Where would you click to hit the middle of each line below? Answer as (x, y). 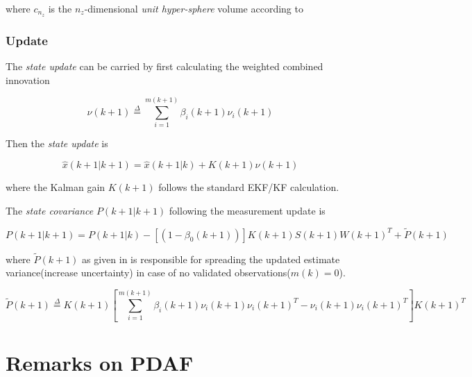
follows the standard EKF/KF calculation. (249, 187)
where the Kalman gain (56, 187)
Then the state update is (57, 143)
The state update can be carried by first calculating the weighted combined (165, 66)
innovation (28, 79)
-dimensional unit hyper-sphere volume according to (194, 8)
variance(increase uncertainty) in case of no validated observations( (148, 273)
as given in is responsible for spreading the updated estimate (211, 259)
